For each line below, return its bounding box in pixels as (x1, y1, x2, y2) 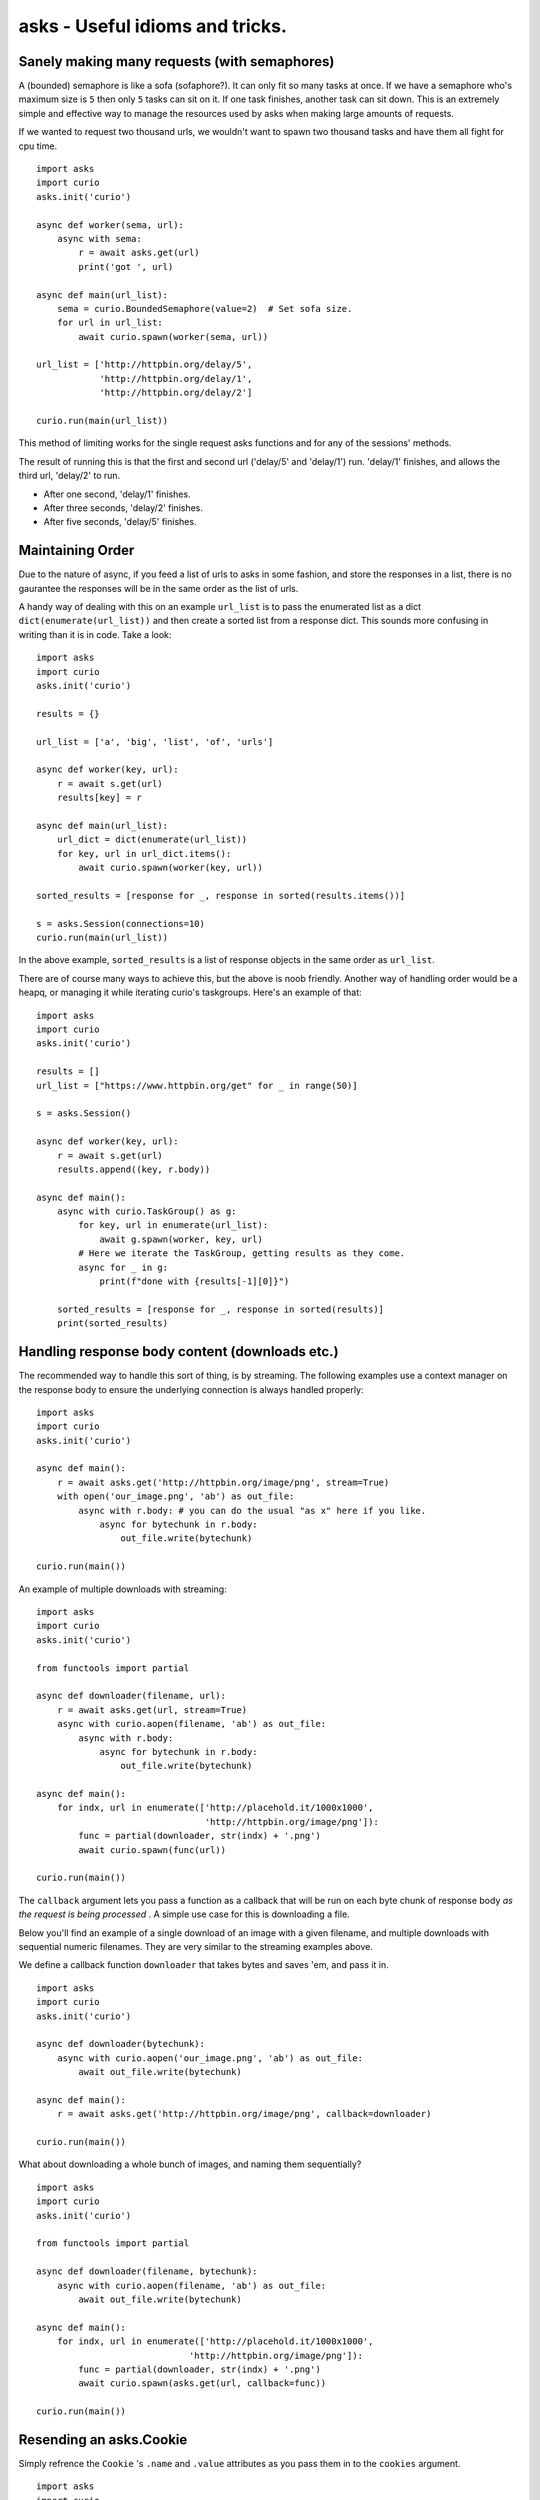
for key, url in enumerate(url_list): (78, 1220, 269, 1231)
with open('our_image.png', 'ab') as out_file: (56, 1491, 295, 1502)
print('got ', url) (78, 261, 174, 272)
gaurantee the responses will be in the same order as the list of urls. (18, 582, 299, 594)
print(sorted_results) (56, 1318, 169, 1329)
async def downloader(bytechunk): (36, 2038, 205, 2050)
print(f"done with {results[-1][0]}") (99, 1276, 290, 1287)
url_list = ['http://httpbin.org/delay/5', (36, 359, 253, 370)
